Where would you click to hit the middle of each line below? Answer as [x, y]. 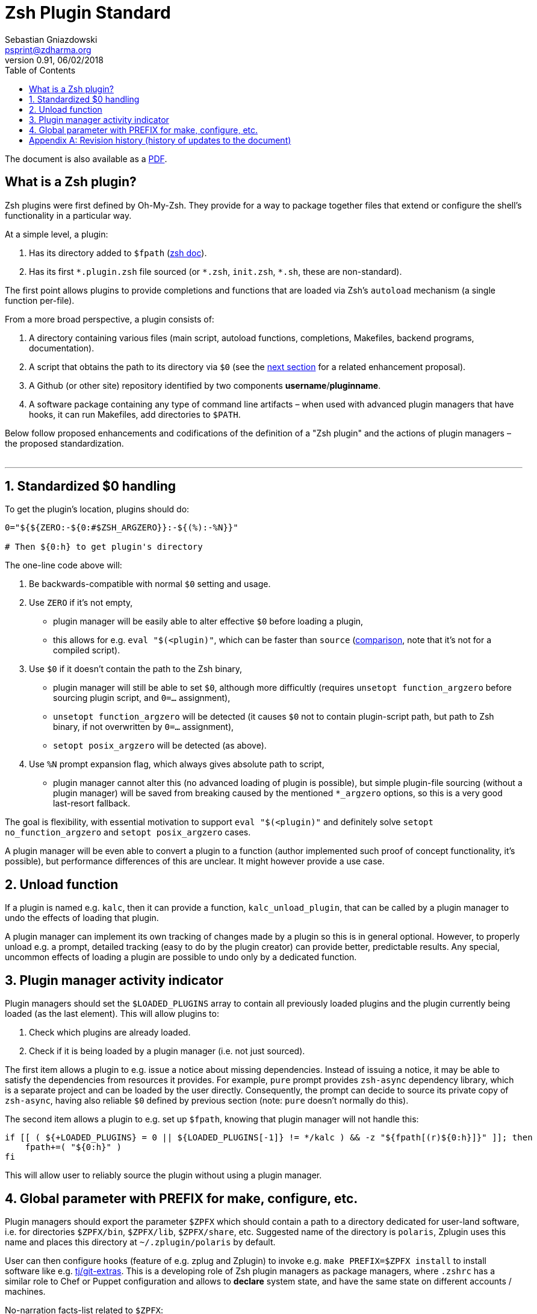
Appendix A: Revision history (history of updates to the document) [160, 140]
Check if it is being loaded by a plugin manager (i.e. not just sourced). [167, 1051]
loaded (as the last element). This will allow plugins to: [112, 1014]
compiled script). [87, 650]
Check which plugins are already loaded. [110, 1033]
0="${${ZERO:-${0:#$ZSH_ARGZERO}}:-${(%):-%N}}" [122, 528]
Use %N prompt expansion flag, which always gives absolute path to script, [177, 764]
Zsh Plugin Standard [88, 13]
